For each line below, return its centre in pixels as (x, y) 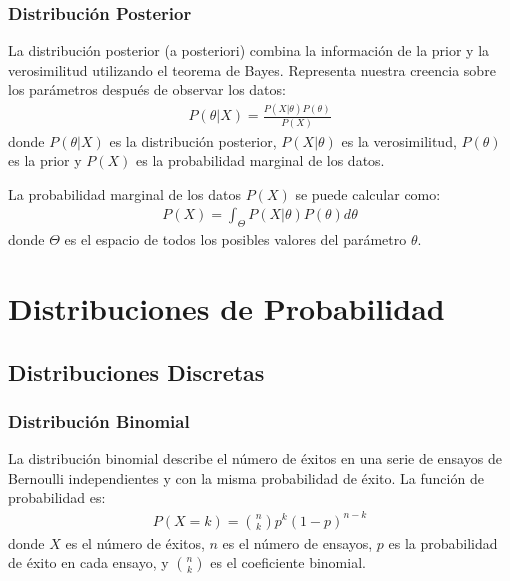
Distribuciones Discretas (136, 371)
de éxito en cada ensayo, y (88, 562)
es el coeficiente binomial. (288, 562)
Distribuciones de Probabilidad (226, 308)
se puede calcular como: (368, 193)
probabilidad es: (57, 497)
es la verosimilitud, (399, 140)
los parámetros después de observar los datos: (147, 89)
